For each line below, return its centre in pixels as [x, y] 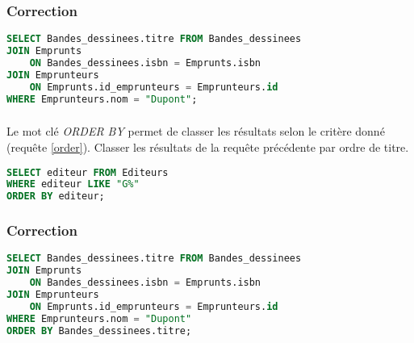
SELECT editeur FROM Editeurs [88, 172]
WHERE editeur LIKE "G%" [73, 184]
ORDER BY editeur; [56, 197]
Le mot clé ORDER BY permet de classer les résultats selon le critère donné [196, 131]
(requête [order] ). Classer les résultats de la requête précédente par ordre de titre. [208, 146]
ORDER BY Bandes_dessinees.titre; [99, 330]
